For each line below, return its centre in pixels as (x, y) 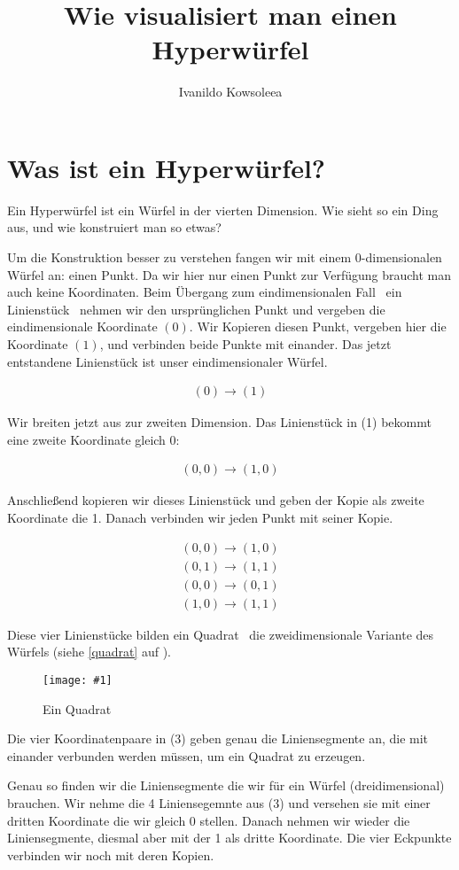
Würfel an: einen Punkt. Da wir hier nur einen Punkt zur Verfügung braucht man (229, 274)
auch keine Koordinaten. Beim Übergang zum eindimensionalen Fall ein (205, 292)
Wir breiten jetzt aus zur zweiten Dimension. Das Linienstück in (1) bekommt (219, 422)
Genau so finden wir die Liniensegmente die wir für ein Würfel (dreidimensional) (226, 785)
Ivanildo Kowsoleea (230, 92)
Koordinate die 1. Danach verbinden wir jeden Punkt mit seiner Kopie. (200, 518)
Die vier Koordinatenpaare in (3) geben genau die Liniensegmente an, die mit (218, 738)
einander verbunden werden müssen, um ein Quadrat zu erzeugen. (187, 755)
